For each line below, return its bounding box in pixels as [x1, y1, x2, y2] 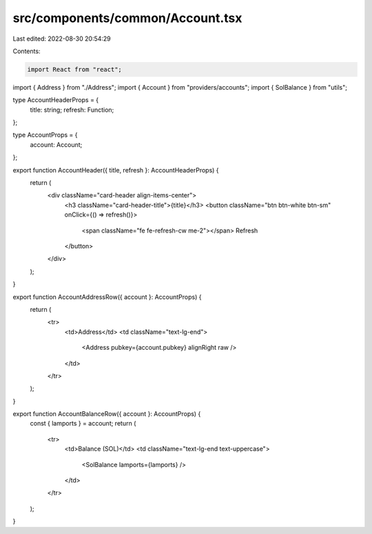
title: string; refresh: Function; [30, 106, 114, 114]
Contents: [12, 47, 41, 55]
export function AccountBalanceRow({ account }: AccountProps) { [12, 410, 201, 418]
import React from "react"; [27, 66, 122, 73]
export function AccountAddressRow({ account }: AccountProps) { [12, 293, 202, 301]
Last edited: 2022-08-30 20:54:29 [12, 34, 112, 43]
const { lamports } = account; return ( [30, 419, 136, 428]
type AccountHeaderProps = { [12, 96, 99, 104]
